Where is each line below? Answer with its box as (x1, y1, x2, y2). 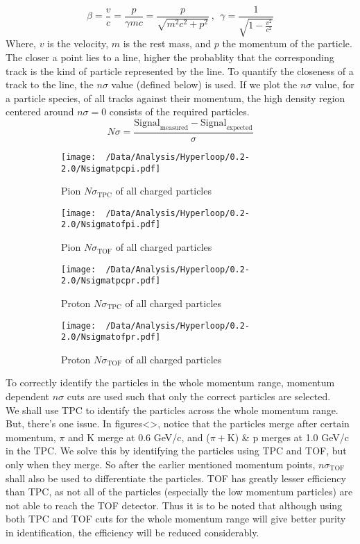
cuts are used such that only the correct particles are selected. (67, 389, 331, 404)
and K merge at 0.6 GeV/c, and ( (68, 429, 210, 444)
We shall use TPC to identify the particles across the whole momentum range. (6, 402, 338, 417)
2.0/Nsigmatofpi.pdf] (61, 220, 161, 230)
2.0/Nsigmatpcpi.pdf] (61, 163, 161, 174)
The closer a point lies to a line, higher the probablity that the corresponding (6, 50, 334, 65)
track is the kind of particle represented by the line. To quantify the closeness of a (6, 63, 354, 78)
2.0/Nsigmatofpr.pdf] (61, 332, 161, 343)
